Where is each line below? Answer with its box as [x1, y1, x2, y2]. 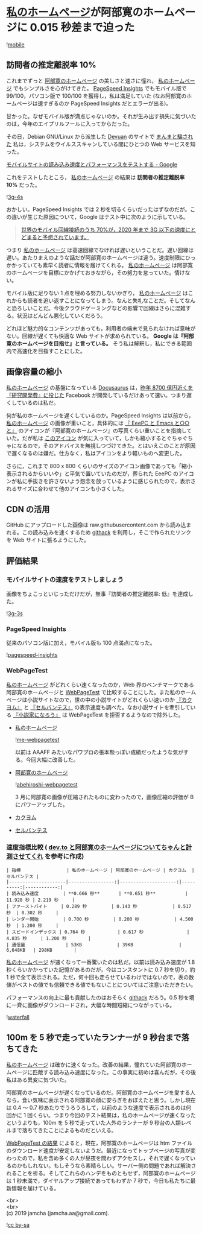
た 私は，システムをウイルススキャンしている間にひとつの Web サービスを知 [6, 140, 196, 148]
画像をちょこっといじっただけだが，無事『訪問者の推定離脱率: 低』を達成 [6, 590, 189, 598]
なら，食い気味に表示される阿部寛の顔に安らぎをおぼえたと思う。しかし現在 [6, 1096, 196, 1104]
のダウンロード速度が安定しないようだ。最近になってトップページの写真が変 [6, 1147, 196, 1154]
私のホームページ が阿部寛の [6, 5, 144, 19]
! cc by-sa [6, 1221, 30, 1228]
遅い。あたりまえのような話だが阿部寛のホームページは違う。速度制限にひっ [6, 254, 196, 261]
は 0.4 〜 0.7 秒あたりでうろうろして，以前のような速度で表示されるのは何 [6, 1104, 192, 1111]
